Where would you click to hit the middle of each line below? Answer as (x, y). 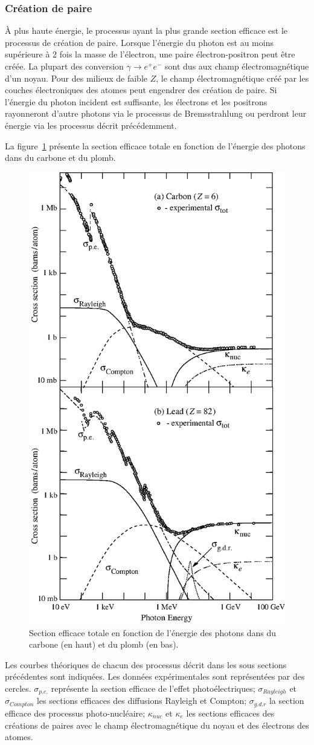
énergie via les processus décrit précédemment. (91, 125)
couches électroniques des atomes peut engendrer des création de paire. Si (141, 90)
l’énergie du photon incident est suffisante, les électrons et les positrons (136, 101)
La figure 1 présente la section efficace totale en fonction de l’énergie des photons (155, 145)
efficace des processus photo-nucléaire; (75, 713)
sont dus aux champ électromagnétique (237, 66)
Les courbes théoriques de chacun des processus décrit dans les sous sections (146, 664)
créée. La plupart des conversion (64, 66)
